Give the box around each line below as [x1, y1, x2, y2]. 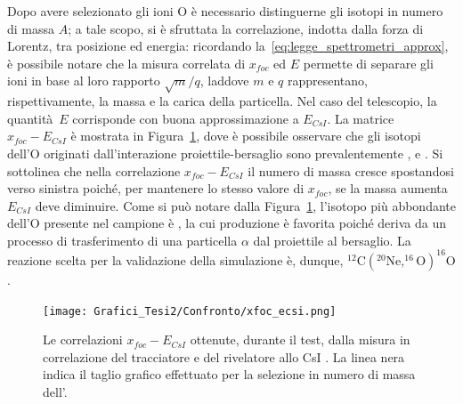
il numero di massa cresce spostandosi [248, 161, 454, 180]
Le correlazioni [43, 330, 123, 349]
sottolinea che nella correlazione [7, 161, 181, 180]
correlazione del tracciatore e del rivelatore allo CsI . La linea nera [43, 347, 405, 366]
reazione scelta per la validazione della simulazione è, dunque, [7, 250, 344, 269]
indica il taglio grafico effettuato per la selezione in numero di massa [43, 365, 416, 384]
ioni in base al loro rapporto [7, 71, 160, 90]
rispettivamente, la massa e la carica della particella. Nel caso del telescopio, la [7, 92, 437, 110]
